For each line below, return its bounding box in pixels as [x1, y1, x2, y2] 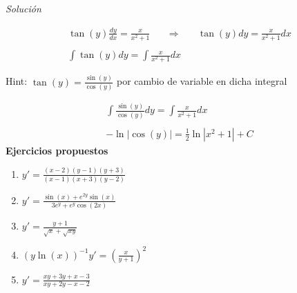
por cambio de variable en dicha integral [117, 74, 287, 88]
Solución [6, 1, 41, 15]
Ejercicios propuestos [6, 143, 108, 157]
